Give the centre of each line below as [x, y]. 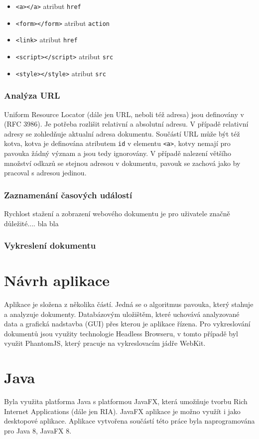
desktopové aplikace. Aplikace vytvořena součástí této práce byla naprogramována [129, 421]
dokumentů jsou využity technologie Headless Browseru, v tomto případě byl [121, 333]
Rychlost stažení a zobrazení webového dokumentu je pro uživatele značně [117, 213]
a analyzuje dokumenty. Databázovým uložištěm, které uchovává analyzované [122, 314]
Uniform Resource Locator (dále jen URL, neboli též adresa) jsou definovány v [124, 114]
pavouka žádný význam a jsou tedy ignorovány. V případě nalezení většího [118, 153]
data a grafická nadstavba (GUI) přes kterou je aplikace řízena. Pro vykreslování [127, 324]
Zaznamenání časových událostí [68, 195]
